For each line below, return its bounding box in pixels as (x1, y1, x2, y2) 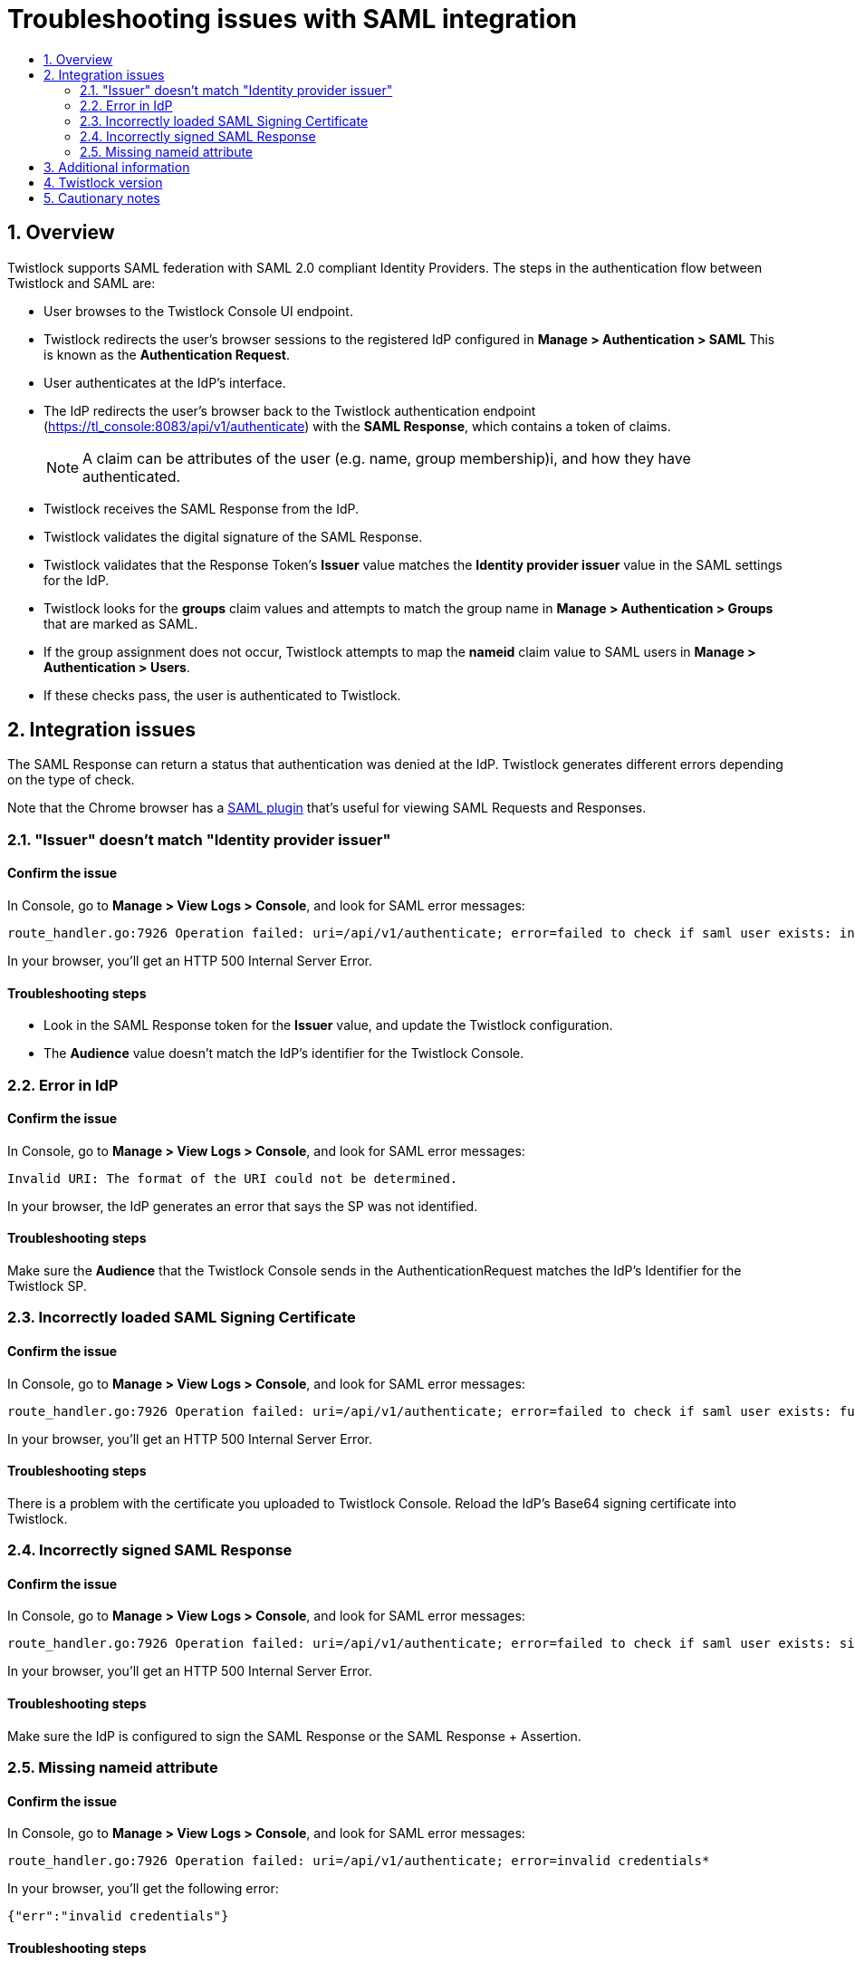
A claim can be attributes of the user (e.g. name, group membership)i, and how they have (82, 448, 691, 467)
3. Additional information (43, 159, 190, 175)
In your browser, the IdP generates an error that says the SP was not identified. (7, 1198, 478, 1214)
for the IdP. (43, 572, 110, 588)
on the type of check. (7, 772, 135, 788)
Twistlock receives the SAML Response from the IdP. (43, 500, 360, 516)
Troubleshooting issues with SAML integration (7, 4, 578, 34)
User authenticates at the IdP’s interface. (43, 374, 286, 390)
